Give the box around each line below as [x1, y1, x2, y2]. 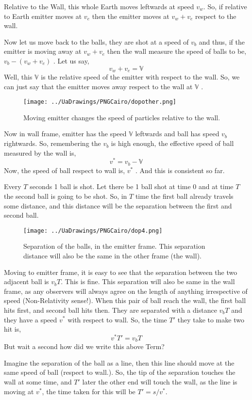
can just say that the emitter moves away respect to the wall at [4, 81, 193, 91]
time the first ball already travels [135, 191, 234, 201]
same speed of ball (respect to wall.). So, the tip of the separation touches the [4, 367, 235, 377]
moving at [4, 386, 34, 396]
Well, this [4, 72, 33, 82]
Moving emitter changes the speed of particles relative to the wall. [23, 112, 220, 122]
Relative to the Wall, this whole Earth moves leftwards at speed [4, 1, 194, 11]
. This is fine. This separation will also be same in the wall [61, 276, 235, 287]
